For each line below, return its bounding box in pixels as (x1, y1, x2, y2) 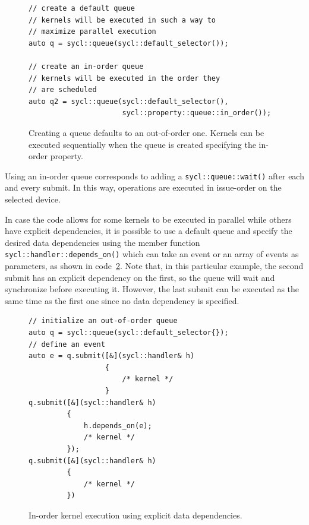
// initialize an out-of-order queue (29, 317, 178, 325)
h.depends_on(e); (84, 421, 152, 430)
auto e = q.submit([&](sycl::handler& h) (29, 352, 195, 360)
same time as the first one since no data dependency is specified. (5, 294, 239, 306)
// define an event (29, 340, 105, 349)
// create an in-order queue (29, 62, 144, 71)
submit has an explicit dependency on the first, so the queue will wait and (5, 271, 275, 283)
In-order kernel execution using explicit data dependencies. (29, 508, 242, 521)
